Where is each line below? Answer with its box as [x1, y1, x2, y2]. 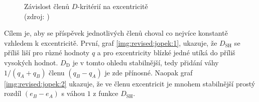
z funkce [93, 88, 118, 98]
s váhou [61, 88, 85, 98]
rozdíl [4, 88, 22, 98]
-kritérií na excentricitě [77, 1, 148, 11]
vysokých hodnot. [4, 57, 58, 67]
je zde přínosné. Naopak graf [104, 67, 193, 77]
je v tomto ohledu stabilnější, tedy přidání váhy [72, 57, 219, 67]
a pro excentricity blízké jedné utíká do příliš [97, 47, 235, 58]
